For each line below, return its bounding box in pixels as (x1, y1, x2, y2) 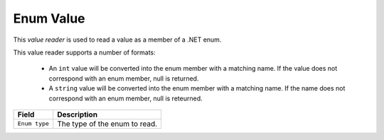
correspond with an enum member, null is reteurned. (48, 94, 203, 103)
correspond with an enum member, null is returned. (48, 74, 199, 83)
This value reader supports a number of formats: (13, 48, 156, 57)
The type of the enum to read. (57, 119, 158, 129)
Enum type (17, 120, 50, 127)
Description (57, 110, 98, 119)
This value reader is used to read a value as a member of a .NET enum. (13, 35, 222, 44)
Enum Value (13, 11, 85, 26)
